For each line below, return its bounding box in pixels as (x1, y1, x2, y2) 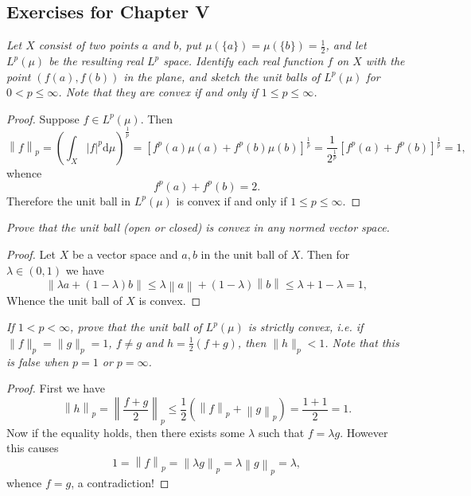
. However (340, 424, 388, 440)
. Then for (300, 246, 350, 263)
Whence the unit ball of (6, 291, 123, 308)
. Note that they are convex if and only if (58, 84, 258, 100)
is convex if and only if (176, 192, 287, 209)
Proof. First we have (6, 380, 105, 396)
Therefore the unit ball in (6, 192, 131, 209)
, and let (325, 37, 367, 53)
